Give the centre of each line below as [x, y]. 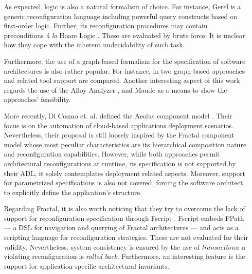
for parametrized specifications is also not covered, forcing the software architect [124, 183]
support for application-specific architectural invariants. [87, 265]
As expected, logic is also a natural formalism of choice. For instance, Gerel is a [122, 6]
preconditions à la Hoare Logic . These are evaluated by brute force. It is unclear [125, 35]
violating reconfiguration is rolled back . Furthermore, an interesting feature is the [125, 256]
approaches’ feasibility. [37, 99]
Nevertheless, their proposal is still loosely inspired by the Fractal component [119, 135]
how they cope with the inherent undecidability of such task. [94, 45]
